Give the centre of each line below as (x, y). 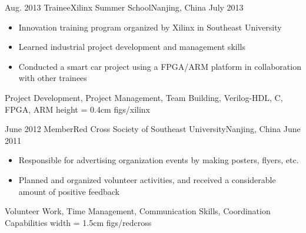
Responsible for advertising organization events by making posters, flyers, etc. (159, 160)
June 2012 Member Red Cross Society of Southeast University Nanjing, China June (153, 129)
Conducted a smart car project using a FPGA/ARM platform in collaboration (160, 66)
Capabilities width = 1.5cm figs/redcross (78, 222)
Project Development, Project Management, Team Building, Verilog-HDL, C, (144, 97)
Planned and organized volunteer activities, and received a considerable (147, 179)
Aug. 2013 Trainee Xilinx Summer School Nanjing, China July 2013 (124, 7)
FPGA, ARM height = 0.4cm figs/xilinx (77, 109)
